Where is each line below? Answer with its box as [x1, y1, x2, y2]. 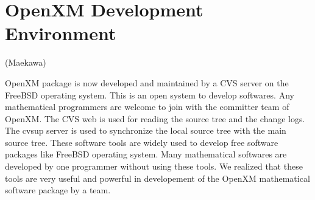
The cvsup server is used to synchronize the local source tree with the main [5, 124, 286, 137]
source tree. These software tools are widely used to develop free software [5, 136, 278, 148]
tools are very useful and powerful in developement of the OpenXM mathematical [5, 171, 310, 184]
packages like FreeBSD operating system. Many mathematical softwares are [5, 148, 287, 160]
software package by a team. [5, 184, 111, 196]
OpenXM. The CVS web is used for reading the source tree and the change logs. [5, 112, 305, 125]
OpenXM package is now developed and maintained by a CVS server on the [5, 76, 289, 89]
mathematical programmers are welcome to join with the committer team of [5, 100, 289, 113]
